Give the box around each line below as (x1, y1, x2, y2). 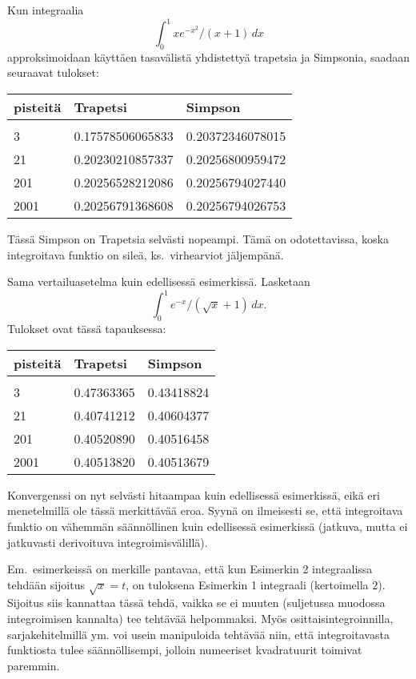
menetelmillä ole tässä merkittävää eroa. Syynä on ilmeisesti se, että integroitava (7, 502, 403, 519)
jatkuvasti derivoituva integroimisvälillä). (7, 533, 208, 550)
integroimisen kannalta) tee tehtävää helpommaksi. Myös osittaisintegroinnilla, (7, 610, 394, 627)
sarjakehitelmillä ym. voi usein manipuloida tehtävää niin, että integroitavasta (7, 625, 390, 642)
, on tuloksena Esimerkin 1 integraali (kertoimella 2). (126, 576, 386, 593)
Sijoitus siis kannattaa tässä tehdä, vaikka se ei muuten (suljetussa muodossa (7, 594, 386, 611)
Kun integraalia (7, 2, 84, 18)
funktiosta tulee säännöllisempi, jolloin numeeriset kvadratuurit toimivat (7, 641, 362, 658)
